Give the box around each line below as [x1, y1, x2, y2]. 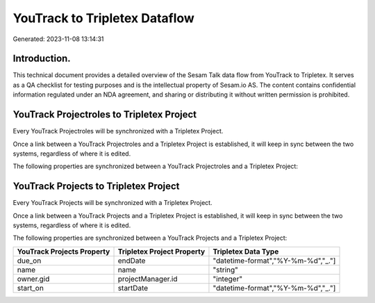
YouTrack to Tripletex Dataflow [12, 10, 194, 26]
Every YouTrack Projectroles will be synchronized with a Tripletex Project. [12, 127, 224, 136]
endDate [117, 256, 146, 265]
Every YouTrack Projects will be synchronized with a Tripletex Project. [12, 199, 212, 207]
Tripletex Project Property [117, 247, 206, 256]
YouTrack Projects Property [17, 247, 110, 256]
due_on [17, 256, 42, 265]
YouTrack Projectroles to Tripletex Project [12, 108, 197, 121]
